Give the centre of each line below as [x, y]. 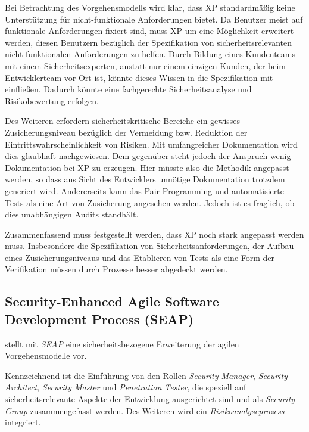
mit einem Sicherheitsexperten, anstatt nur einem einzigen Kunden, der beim [146, 65]
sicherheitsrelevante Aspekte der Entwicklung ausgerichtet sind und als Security [150, 399]
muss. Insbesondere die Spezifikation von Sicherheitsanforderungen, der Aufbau [149, 246]
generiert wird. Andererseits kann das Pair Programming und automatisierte [144, 190]
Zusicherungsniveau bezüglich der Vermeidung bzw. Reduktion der [126, 132]
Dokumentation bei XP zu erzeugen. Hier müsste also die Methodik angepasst [147, 167]
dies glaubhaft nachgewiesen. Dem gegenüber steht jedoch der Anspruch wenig [148, 156]
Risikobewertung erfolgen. [52, 100]
